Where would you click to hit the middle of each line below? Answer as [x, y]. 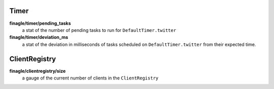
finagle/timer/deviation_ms [39, 37]
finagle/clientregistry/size [38, 71]
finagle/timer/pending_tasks [40, 23]
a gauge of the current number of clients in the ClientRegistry [90, 78]
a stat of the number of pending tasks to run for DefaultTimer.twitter [99, 30]
